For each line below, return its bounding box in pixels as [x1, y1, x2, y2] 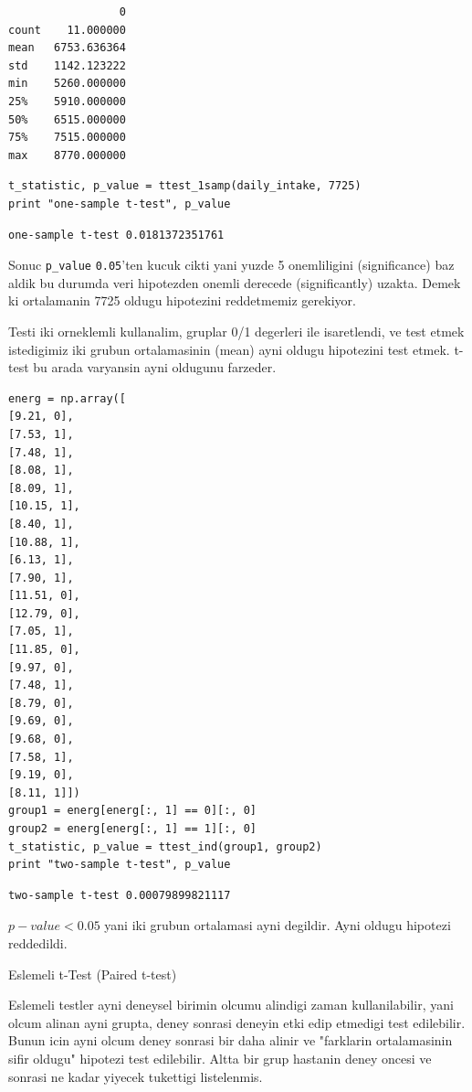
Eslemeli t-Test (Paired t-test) [8, 964, 177, 983]
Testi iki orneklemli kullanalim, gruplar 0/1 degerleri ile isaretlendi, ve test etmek [8, 321, 465, 340]
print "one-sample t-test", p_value [8, 197, 231, 210]
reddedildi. [8, 933, 68, 952]
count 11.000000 [8, 23, 126, 37]
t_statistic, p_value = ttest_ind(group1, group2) [8, 840, 322, 853]
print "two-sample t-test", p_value [8, 858, 231, 872]
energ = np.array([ [8, 391, 126, 405]
